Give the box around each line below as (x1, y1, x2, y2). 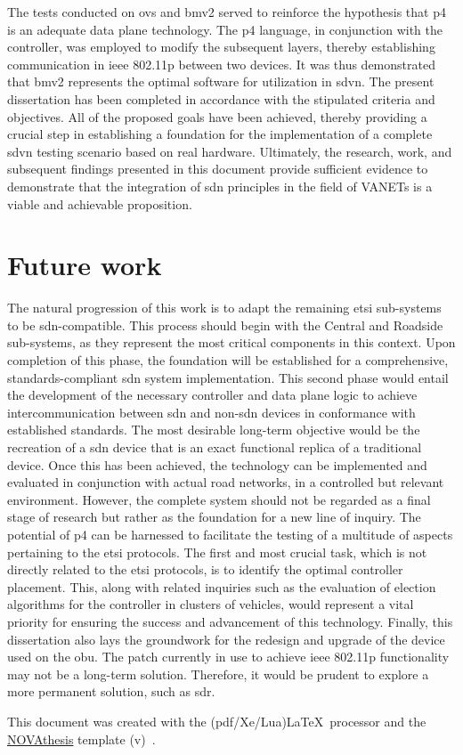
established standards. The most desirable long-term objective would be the (7, 420, 420, 439)
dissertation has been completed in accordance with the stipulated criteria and (7, 89, 435, 108)
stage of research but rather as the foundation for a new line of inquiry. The (7, 507, 421, 526)
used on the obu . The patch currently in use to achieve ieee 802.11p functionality (7, 647, 450, 666)
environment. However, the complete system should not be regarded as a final (7, 490, 431, 508)
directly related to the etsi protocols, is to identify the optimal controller (7, 560, 403, 579)
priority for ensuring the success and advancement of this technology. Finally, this (7, 612, 453, 630)
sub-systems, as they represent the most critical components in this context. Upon (7, 333, 456, 352)
